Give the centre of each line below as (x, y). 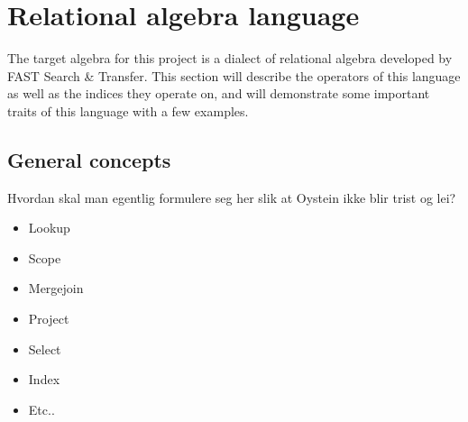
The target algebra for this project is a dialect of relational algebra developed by (230, 58)
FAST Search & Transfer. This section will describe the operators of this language (234, 75)
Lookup (49, 228)
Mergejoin (56, 288)
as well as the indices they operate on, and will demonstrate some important (219, 93)
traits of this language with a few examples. (128, 110)
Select (45, 349)
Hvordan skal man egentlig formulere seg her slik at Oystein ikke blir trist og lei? (232, 197)
